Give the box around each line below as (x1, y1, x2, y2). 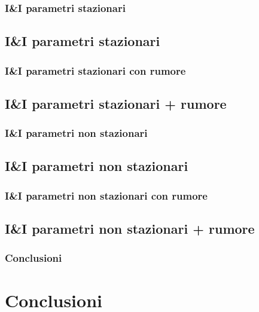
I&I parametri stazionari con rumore (5, 63, 186, 78)
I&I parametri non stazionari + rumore (5, 219, 255, 238)
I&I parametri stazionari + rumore (5, 94, 227, 112)
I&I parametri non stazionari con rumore (5, 188, 208, 203)
